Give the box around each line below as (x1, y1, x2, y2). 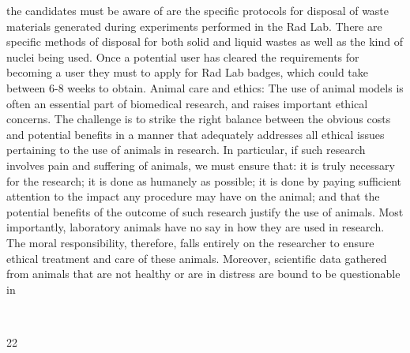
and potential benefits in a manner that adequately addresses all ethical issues (6, 126, 385, 142)
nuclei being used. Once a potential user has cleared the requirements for (6, 48, 359, 65)
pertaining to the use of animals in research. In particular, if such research (6, 141, 366, 158)
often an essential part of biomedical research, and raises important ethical (6, 95, 368, 111)
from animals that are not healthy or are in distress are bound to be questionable (6, 265, 401, 282)
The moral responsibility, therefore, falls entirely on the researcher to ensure (6, 234, 374, 250)
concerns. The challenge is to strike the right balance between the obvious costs (6, 111, 391, 127)
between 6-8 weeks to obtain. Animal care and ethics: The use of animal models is (6, 79, 404, 96)
